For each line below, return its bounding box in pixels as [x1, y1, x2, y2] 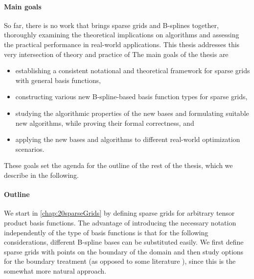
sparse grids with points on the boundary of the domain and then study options [4, 246, 244, 256]
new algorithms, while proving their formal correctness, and [15, 117, 194, 128]
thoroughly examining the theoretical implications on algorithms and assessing [4, 29, 239, 40]
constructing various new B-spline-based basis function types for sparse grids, [15, 91, 248, 102]
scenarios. [15, 143, 45, 154]
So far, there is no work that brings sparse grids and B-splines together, [4, 20, 219, 30]
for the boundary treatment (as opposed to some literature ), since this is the [4, 256, 236, 266]
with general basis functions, [15, 75, 101, 85]
